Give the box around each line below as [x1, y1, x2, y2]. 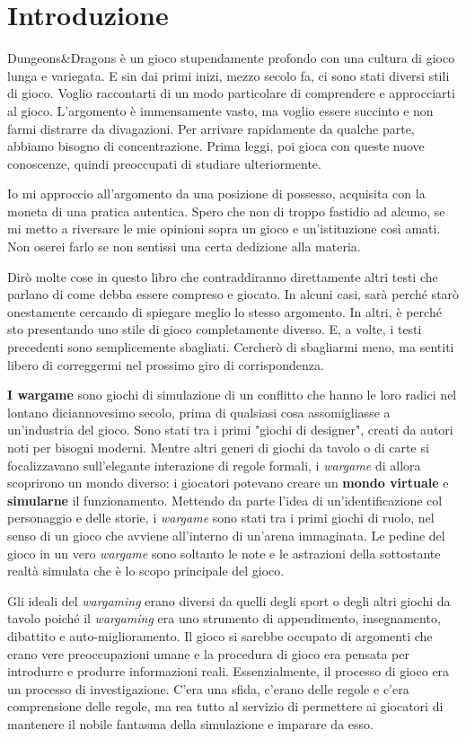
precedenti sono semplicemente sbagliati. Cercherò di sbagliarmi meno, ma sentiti [7, 338, 454, 356]
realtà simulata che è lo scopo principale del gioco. [7, 561, 285, 580]
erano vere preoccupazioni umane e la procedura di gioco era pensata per [7, 644, 409, 663]
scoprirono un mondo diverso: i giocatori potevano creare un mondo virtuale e [7, 473, 449, 492]
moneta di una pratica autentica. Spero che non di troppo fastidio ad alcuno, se [7, 201, 445, 220]
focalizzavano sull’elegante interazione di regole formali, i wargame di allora [7, 455, 421, 474]
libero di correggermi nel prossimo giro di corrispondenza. [7, 355, 324, 374]
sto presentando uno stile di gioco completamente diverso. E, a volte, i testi [7, 320, 422, 339]
